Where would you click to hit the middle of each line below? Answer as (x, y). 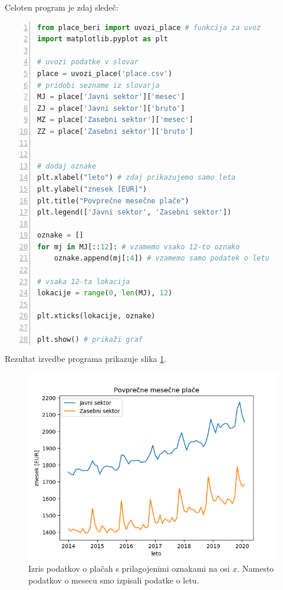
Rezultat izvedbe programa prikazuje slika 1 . (86, 359)
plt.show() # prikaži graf (90, 339)
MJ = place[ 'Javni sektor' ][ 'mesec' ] (111, 97)
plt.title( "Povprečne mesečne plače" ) (113, 201)
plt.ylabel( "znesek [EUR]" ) (92, 189)
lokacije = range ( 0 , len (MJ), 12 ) (105, 293)
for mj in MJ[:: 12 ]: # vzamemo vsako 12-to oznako (139, 247)
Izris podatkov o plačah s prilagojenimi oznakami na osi (129, 568)
